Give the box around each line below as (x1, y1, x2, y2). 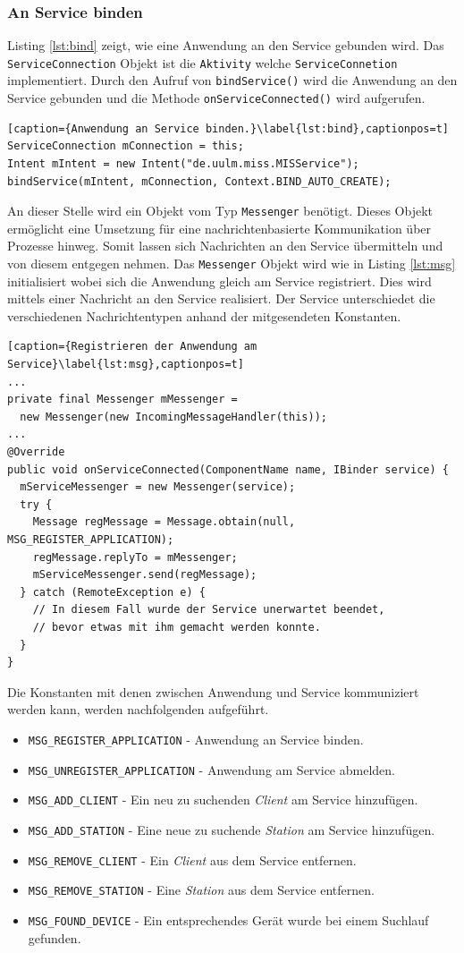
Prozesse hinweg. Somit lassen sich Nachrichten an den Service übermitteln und (7, 236, 443, 255)
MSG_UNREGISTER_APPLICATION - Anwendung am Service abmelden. (28, 760, 395, 779)
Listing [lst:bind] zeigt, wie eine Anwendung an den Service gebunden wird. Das (7, 36, 444, 55)
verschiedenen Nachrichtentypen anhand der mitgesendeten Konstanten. (7, 306, 401, 325)
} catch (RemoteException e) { (20, 585, 206, 599)
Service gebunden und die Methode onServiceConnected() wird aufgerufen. (7, 89, 426, 107)
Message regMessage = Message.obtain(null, (32, 515, 296, 529)
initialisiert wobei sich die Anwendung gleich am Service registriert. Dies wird (7, 271, 432, 290)
